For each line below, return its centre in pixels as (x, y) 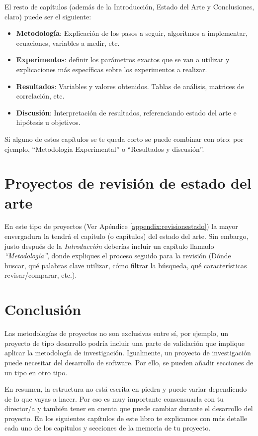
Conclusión (43, 309)
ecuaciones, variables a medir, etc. (68, 43)
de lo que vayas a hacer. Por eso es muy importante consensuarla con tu (114, 398)
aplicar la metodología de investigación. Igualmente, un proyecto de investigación (128, 353)
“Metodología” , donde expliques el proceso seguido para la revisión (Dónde (118, 256)
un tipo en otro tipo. (36, 372)
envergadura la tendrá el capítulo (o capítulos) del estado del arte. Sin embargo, (127, 236)
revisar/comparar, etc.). (41, 275)
